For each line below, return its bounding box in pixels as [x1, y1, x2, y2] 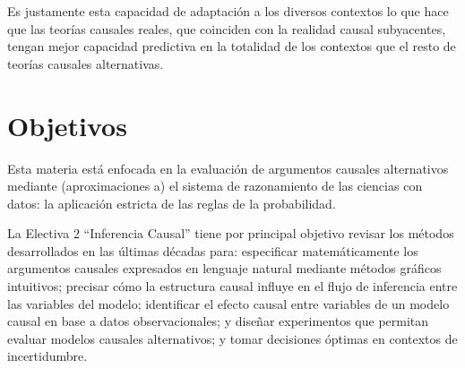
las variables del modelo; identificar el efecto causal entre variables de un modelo [7, 294, 450, 312]
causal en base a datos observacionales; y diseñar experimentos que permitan [7, 312, 429, 330]
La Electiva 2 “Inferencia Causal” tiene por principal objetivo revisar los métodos [7, 224, 454, 243]
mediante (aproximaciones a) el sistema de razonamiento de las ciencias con [7, 176, 423, 195]
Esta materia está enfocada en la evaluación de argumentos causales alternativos [7, 158, 449, 177]
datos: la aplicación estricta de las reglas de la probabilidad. [7, 193, 336, 212]
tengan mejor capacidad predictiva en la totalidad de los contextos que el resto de [7, 37, 456, 56]
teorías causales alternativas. [7, 54, 164, 73]
